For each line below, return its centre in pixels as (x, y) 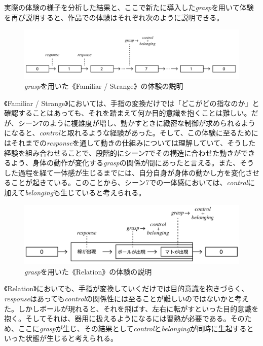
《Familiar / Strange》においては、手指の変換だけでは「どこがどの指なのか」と (132, 103)
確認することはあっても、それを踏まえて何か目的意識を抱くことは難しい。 (128, 113)
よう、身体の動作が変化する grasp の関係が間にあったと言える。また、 (125, 163)
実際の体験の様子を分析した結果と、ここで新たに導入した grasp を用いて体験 (129, 7)
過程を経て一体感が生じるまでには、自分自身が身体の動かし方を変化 (131, 172)
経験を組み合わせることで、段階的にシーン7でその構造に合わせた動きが (123, 152)
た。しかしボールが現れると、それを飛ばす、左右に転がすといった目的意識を (131, 308)
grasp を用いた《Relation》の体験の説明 (88, 271)
